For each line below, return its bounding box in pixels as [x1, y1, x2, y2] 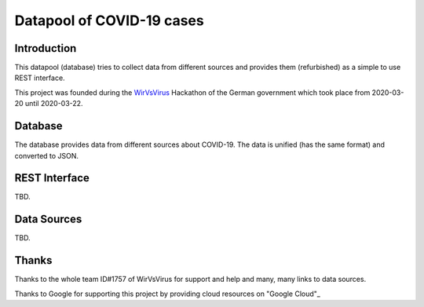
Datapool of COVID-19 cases [14, 12, 204, 29]
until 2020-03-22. [24, 99, 83, 108]
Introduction [14, 42, 77, 55]
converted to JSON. [14, 151, 79, 160]
